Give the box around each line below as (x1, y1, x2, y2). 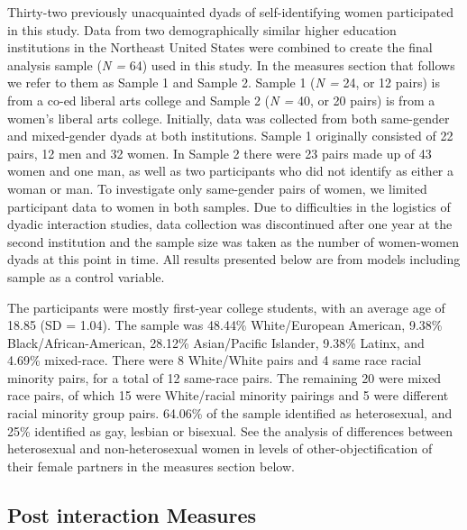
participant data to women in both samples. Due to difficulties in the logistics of (7, 196, 451, 215)
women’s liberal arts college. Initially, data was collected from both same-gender (7, 108, 450, 127)
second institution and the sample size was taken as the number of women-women (7, 232, 459, 251)
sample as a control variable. (7, 267, 165, 286)
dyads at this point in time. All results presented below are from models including (7, 250, 461, 269)
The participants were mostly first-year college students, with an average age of (7, 297, 445, 316)
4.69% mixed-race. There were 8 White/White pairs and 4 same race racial (7, 351, 422, 370)
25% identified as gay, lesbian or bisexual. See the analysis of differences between (7, 421, 453, 440)
